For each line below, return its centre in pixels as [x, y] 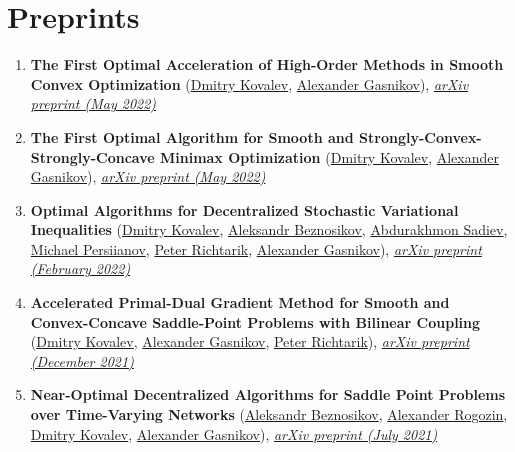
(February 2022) [80, 268]
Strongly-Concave [92, 156]
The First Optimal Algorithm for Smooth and [192, 136]
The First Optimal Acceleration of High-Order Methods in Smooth [267, 64]
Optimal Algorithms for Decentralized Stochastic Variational [244, 209]
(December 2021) [82, 360]
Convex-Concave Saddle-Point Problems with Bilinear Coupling [255, 321]
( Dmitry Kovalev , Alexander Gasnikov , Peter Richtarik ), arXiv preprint [250, 341]
